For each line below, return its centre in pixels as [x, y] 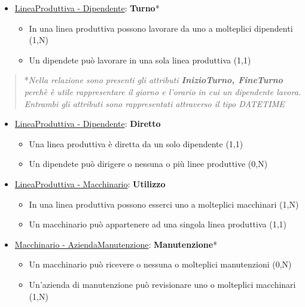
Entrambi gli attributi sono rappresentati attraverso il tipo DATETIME [154, 103]
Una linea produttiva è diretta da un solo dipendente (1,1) [136, 143]
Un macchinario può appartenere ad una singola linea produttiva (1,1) [158, 224]
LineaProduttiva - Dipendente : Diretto [88, 124]
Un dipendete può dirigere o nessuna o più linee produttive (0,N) [148, 164]
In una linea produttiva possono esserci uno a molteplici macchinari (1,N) [164, 204]
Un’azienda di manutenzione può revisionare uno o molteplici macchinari [162, 284]
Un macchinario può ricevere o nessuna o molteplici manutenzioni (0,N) [160, 264]
